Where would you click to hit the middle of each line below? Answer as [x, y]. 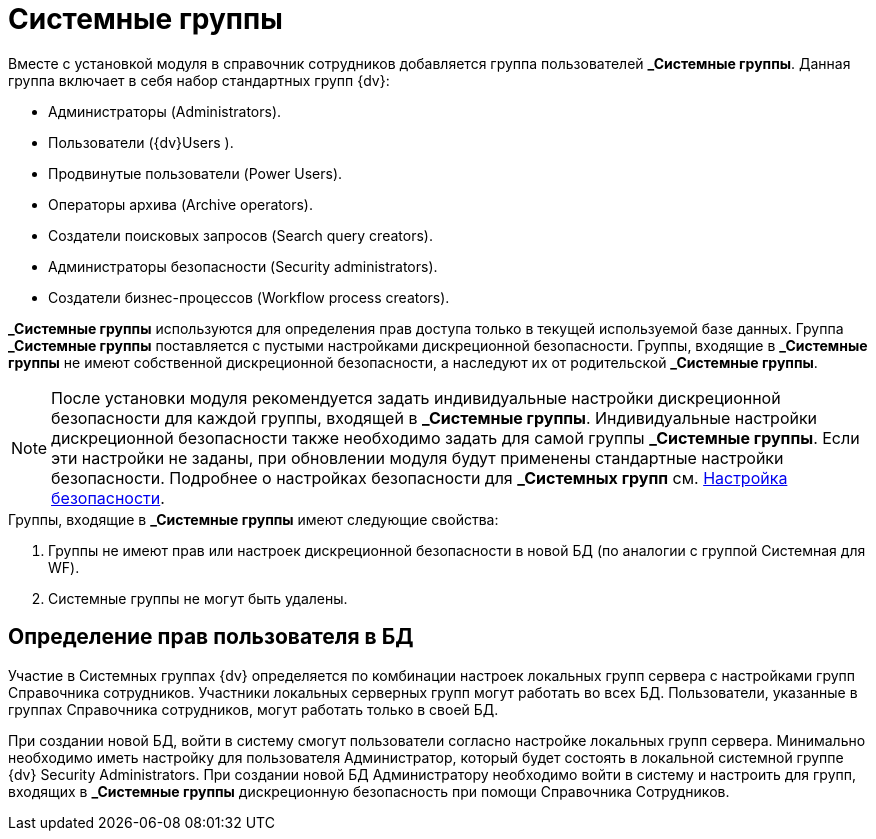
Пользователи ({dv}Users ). [141, 142]
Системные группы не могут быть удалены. [198, 598]
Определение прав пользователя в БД [211, 637]
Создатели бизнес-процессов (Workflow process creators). [249, 297]
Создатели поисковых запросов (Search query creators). [240, 235]
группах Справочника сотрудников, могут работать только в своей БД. [253, 709]
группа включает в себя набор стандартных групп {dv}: [199, 80]
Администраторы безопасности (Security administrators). [243, 266]
